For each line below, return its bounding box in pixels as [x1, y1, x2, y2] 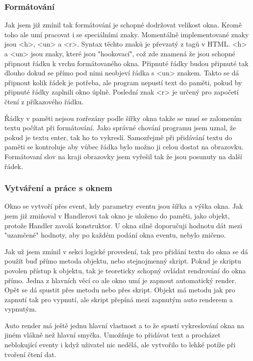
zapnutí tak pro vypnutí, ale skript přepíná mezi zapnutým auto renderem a [4, 294, 233, 304]
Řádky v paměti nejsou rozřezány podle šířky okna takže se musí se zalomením [4, 113, 242, 123]
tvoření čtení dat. [4, 349, 56, 359]
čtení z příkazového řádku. [4, 96, 84, 106]
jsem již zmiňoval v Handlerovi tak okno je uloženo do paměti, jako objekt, [4, 210, 230, 220]
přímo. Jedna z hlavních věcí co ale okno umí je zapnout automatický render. [4, 275, 237, 285]
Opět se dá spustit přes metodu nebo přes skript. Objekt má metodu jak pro [4, 285, 235, 295]
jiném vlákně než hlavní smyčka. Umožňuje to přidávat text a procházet [4, 330, 221, 340]
